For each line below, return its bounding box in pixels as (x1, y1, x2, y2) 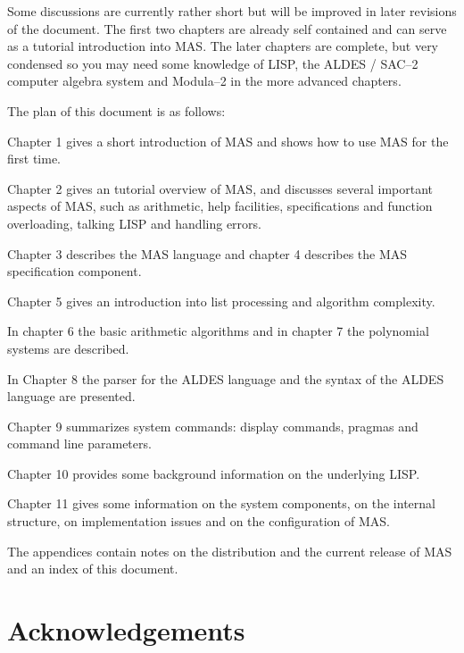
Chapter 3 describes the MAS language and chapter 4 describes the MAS (7, 244, 408, 263)
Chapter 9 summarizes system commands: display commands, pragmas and (7, 416, 418, 435)
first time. (7, 149, 62, 168)
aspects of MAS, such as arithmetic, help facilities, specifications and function (7, 197, 433, 215)
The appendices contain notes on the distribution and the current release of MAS (7, 541, 452, 560)
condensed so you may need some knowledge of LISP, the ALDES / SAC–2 (7, 54, 418, 72)
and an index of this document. (7, 559, 178, 578)
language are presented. (7, 387, 136, 406)
